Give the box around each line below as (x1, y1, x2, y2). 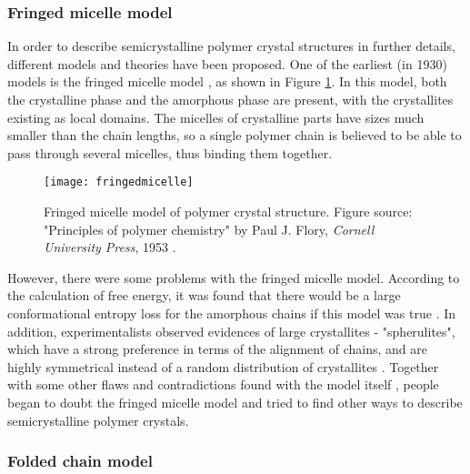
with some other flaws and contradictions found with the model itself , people (7, 375, 439, 394)
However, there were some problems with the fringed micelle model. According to (7, 267, 460, 287)
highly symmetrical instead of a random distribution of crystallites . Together (7, 357, 439, 376)
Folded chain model (7, 449, 153, 472)
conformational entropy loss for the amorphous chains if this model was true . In (7, 304, 456, 322)
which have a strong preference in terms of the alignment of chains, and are (7, 339, 428, 358)
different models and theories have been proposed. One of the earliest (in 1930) (7, 54, 447, 73)
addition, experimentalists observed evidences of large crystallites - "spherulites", (7, 321, 455, 340)
